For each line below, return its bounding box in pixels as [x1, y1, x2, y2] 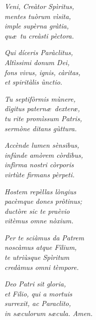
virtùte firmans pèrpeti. [4, 169, 75, 179]
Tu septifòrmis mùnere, [4, 93, 76, 104]
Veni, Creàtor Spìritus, [4, 1, 74, 11]
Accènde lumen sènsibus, [4, 140, 79, 150]
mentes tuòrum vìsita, [4, 11, 71, 21]
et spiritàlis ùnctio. [4, 77, 63, 87]
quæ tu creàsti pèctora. [4, 30, 74, 41]
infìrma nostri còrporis [4, 159, 74, 170]
